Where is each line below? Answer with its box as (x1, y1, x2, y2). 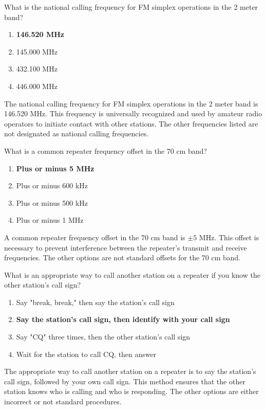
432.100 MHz (16, 63, 58, 74)
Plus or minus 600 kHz (16, 180, 88, 191)
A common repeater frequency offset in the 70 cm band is (4, 231, 185, 242)
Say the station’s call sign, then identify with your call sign (16, 314, 230, 325)
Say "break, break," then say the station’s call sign (16, 296, 175, 307)
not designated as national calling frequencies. (4, 128, 149, 139)
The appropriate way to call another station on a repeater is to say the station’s (4, 366, 256, 377)
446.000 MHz (16, 80, 58, 91)
